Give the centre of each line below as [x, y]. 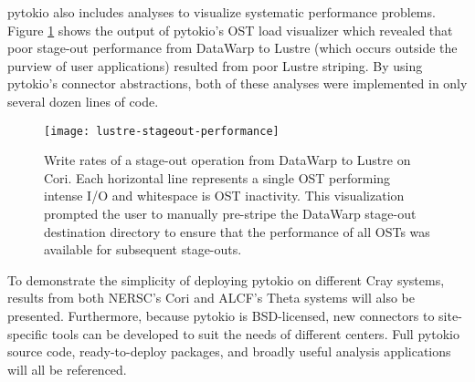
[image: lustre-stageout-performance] [162, 131]
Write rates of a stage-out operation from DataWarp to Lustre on [227, 160]
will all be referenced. [67, 369]
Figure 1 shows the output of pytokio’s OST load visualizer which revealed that [230, 30]
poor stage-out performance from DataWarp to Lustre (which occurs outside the [232, 48]
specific [28, 333]
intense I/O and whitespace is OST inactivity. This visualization [224, 196]
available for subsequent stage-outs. [143, 249]
